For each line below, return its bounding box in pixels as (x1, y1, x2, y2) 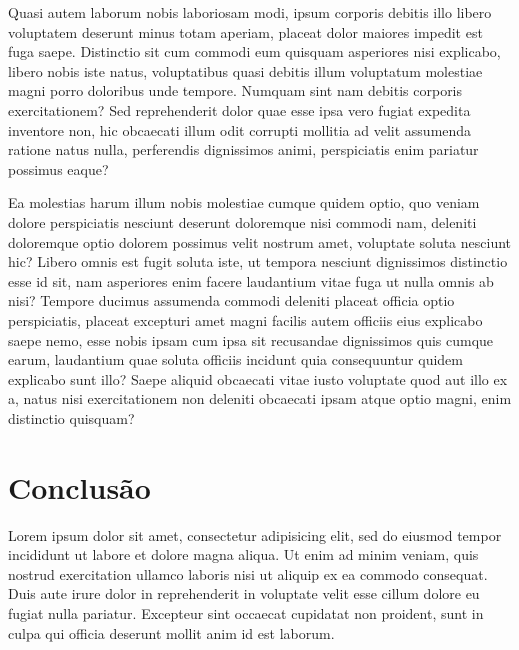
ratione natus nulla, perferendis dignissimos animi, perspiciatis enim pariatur (8, 139, 479, 160)
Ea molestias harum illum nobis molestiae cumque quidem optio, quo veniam (8, 192, 480, 213)
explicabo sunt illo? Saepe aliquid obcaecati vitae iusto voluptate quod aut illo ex (8, 368, 508, 389)
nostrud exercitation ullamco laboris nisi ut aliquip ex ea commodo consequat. (8, 563, 488, 584)
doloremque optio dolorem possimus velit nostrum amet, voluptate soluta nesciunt (8, 231, 512, 252)
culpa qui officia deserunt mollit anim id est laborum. (8, 622, 335, 643)
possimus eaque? (8, 158, 109, 179)
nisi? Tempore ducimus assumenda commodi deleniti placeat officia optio (8, 290, 455, 311)
